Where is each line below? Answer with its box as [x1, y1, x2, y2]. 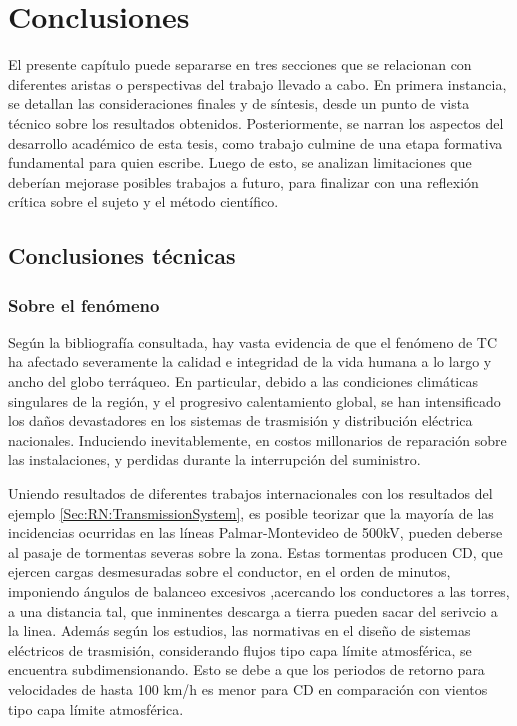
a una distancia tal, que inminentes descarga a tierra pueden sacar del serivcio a [8, 600, 498, 621]
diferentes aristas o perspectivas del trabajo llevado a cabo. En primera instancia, [8, 73, 507, 94]
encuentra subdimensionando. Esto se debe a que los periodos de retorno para [8, 659, 485, 680]
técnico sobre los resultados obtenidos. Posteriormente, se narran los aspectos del [8, 112, 504, 133]
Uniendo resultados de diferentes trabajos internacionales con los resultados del [8, 483, 493, 504]
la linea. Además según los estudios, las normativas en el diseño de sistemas [8, 620, 471, 641]
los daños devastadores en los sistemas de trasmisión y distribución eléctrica [8, 410, 473, 431]
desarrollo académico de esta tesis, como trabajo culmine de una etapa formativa [8, 132, 503, 153]
